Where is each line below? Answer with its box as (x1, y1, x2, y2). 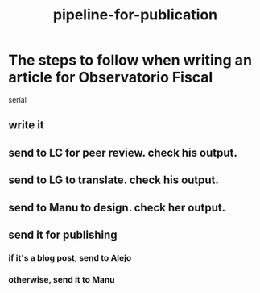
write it (8, 119, 44, 132)
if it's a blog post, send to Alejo (8, 252, 132, 263)
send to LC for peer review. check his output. (8, 145, 237, 159)
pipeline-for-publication (52, 6, 218, 24)
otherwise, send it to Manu (8, 274, 115, 285)
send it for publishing (8, 228, 118, 241)
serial (8, 94, 27, 104)
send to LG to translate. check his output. (8, 174, 220, 187)
